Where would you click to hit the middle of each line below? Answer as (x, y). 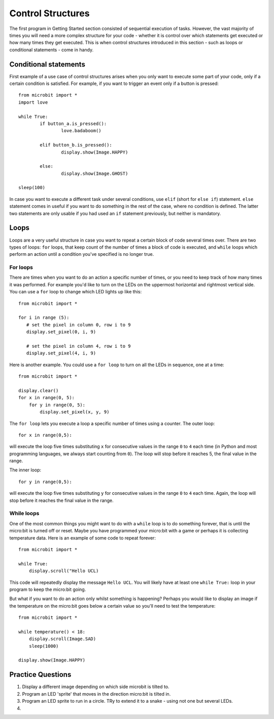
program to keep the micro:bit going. (48, 589)
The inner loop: (25, 470)
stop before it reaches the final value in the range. (61, 500)
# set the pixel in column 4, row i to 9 (79, 346)
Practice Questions (40, 675)
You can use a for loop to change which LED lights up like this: (76, 292)
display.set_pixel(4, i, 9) (61, 353)
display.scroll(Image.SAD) (62, 639)
